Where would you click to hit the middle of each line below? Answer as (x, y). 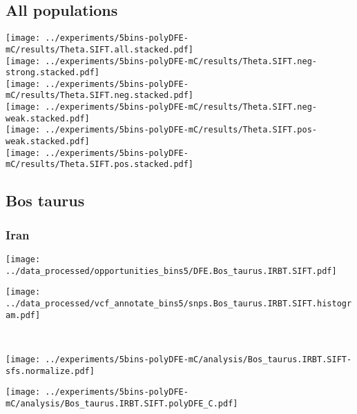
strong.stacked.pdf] (53, 73)
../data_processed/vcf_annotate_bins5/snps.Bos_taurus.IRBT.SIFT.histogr (179, 304)
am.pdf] (23, 315)
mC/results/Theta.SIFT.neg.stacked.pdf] (100, 96)
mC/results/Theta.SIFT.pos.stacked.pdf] (100, 165)
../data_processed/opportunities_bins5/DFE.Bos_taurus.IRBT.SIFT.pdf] (171, 271)
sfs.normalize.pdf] (50, 371)
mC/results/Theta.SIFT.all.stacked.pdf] (100, 49)
